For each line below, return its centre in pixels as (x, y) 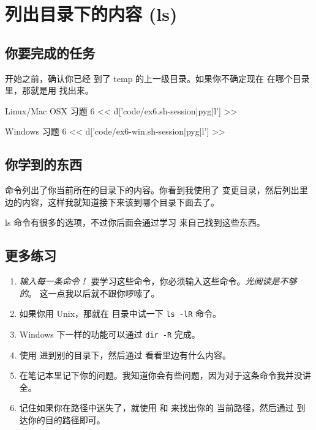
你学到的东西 (43, 164)
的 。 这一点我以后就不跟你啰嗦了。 (89, 293)
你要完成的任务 (50, 52)
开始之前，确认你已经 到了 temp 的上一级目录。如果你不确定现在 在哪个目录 (157, 78)
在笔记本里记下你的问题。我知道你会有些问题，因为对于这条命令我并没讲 (165, 375)
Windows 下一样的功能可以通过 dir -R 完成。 (110, 334)
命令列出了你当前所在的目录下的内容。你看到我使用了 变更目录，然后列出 (152, 190)
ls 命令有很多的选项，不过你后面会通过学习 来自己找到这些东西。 (135, 222)
